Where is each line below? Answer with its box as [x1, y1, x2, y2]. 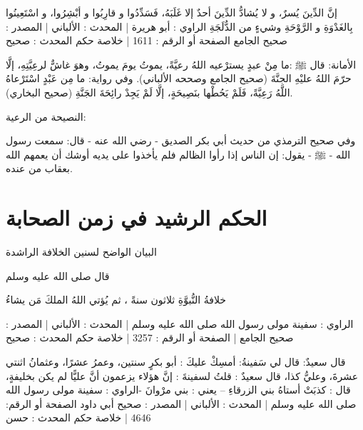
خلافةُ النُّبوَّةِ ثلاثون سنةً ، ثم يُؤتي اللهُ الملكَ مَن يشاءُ [6, 292, 226, 307]
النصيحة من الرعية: [6, 109, 86, 124]
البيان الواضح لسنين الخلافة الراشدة [6, 244, 157, 259]
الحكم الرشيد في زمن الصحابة [6, 203, 267, 232]
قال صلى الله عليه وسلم [6, 268, 110, 283]
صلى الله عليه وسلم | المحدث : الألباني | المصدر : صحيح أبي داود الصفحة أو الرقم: [6, 396, 357, 411]
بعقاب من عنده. [6, 161, 73, 176]
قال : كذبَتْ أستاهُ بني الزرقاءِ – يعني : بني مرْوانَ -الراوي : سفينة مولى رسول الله [6, 382, 351, 397]
